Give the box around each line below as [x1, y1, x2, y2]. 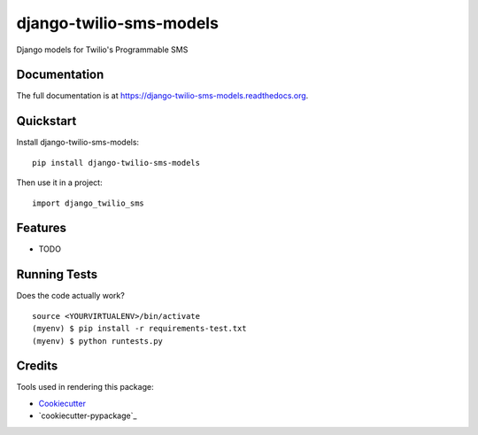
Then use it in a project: [16, 177, 103, 188]
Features [16, 221, 66, 236]
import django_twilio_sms [32, 198, 145, 208]
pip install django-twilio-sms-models [32, 158, 201, 167]
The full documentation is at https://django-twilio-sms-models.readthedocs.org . [16, 90, 309, 101]
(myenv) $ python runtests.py [32, 336, 164, 346]
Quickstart [16, 113, 77, 128]
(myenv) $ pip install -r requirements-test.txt [32, 323, 247, 334]
